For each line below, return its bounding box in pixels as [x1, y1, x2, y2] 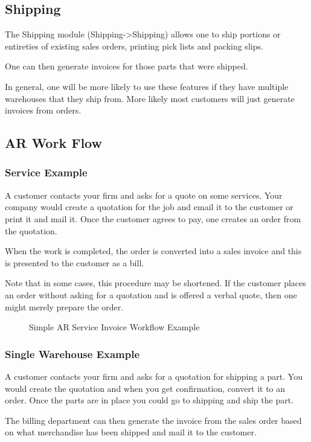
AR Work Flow [5, 133, 102, 152]
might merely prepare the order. [5, 300, 124, 313]
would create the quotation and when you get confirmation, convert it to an [5, 382, 286, 394]
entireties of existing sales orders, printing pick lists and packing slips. [5, 39, 263, 52]
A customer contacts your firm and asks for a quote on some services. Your [5, 188, 283, 201]
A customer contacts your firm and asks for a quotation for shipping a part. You [5, 370, 303, 382]
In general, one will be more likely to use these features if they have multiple [5, 80, 289, 92]
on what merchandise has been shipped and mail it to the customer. [5, 426, 257, 438]
